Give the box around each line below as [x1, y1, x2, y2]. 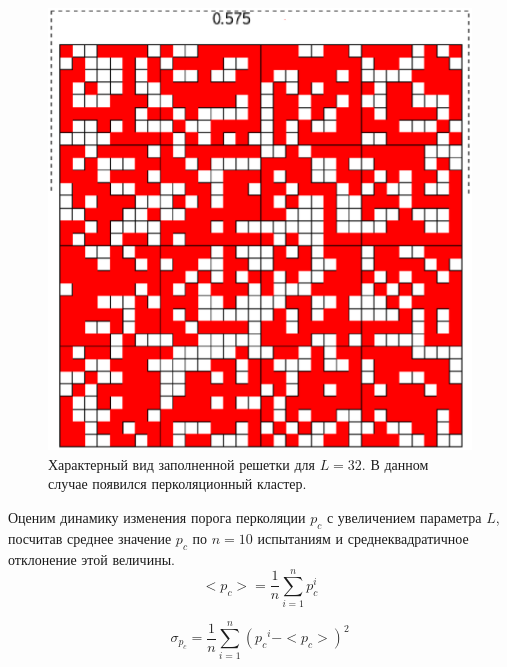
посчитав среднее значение [8, 527, 172, 548]
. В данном [361, 453, 429, 474]
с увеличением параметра [326, 506, 482, 527]
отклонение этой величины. [8, 548, 175, 569]
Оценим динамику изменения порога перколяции [8, 506, 306, 527]
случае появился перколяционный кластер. [48, 473, 307, 494]
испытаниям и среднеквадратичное [257, 527, 469, 548]
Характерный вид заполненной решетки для [48, 453, 315, 474]
